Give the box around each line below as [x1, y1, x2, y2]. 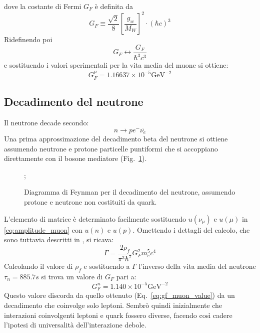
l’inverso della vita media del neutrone [138, 261, 256, 271]
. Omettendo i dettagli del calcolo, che [132, 224, 250, 235]
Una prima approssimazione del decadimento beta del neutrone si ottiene [4, 133, 228, 144]
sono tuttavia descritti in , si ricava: [4, 234, 113, 245]
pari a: [116, 271, 136, 281]
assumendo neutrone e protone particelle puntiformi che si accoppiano [4, 143, 218, 153]
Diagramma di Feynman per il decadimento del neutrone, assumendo [24, 187, 235, 197]
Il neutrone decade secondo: [4, 117, 89, 127]
